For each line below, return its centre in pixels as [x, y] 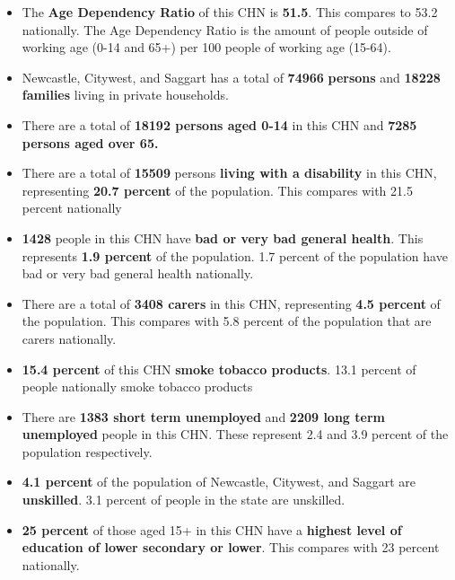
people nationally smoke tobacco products [137, 387]
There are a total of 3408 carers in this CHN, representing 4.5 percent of [231, 303]
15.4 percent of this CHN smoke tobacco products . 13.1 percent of [219, 369]
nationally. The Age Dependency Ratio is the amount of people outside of [225, 29]
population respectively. [87, 451]
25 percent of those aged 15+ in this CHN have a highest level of [212, 529]
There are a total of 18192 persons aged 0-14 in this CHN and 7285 [219, 124]
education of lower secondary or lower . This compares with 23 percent [231, 547]
